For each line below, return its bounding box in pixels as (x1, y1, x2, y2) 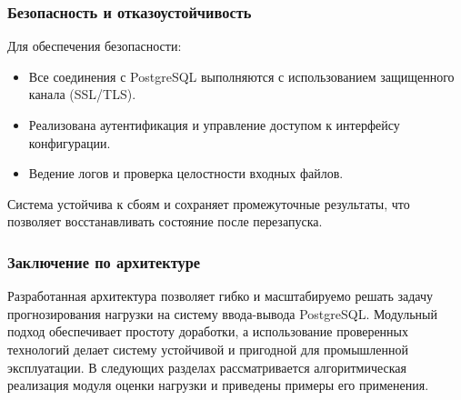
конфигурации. (28, 133, 111, 152)
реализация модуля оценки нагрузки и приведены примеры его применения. (7, 375, 429, 395)
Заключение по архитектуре (7, 250, 200, 273)
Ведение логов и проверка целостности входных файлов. (28, 164, 344, 183)
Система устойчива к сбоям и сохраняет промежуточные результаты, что (7, 194, 410, 213)
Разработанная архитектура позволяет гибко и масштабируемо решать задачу (7, 286, 434, 305)
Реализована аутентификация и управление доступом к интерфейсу (28, 115, 400, 134)
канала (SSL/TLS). (28, 85, 136, 104)
